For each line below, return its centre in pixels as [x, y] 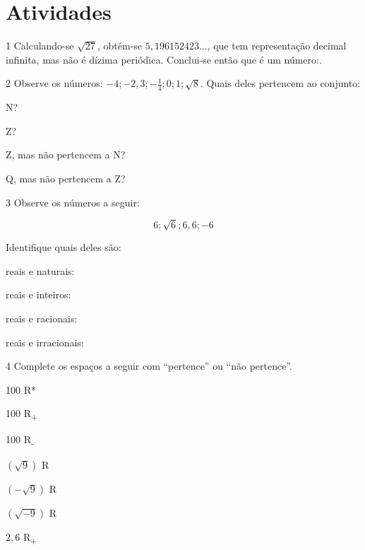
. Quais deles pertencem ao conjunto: [281, 83]
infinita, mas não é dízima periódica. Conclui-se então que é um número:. [164, 59]
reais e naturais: [40, 270]
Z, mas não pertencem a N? [66, 154]
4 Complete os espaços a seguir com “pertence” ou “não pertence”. [149, 366]
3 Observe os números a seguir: [73, 202]
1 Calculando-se [40, 46]
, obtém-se [120, 46]
